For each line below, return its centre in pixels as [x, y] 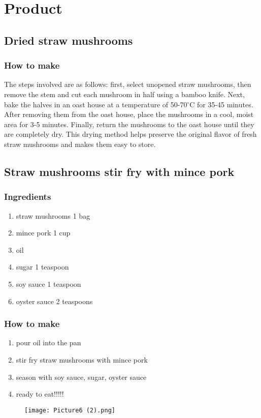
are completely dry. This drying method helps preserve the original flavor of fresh [130, 134]
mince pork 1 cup [43, 233]
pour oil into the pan [48, 342]
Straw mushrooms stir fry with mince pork [119, 171]
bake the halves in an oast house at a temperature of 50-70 [96, 104]
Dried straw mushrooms [69, 40]
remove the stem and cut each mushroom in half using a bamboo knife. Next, [124, 94]
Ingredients [28, 197]
